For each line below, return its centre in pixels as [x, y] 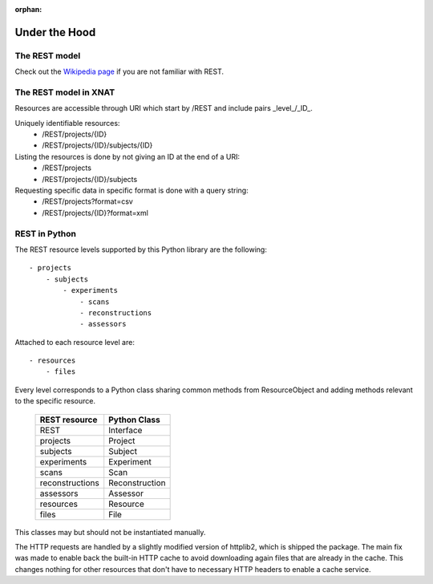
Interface [125, 430]
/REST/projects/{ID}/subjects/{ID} [97, 145]
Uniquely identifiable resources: [67, 123]
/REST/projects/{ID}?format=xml [95, 213]
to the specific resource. [55, 401]
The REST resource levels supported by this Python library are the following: [141, 249]
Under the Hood [55, 32]
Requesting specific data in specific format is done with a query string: [132, 191]
